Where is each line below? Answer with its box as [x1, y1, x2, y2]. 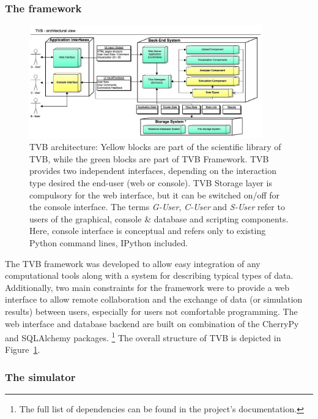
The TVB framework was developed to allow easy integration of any [5, 257, 261, 270]
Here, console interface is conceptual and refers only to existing [29, 224, 266, 237]
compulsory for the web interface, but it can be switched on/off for [29, 188, 280, 201]
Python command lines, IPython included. [29, 236, 188, 249]
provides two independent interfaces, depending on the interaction [29, 164, 276, 177]
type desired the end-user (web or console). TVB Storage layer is [29, 176, 272, 189]
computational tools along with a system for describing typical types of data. [5, 269, 294, 282]
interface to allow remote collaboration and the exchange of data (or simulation [5, 293, 303, 306]
